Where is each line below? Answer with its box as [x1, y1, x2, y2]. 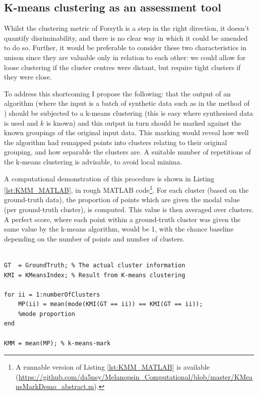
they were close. [4, 72, 52, 82]
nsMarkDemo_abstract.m [15, 381, 94, 392]
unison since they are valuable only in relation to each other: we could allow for [4, 52, 246, 62]
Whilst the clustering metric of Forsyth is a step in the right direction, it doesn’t [4, 23, 250, 33]
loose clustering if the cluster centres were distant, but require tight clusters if [4, 62, 241, 72]
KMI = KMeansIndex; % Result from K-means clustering [4, 271, 186, 279]
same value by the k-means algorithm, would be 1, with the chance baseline [4, 224, 234, 234]
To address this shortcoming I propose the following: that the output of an [4, 88, 231, 98]
